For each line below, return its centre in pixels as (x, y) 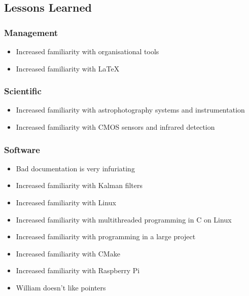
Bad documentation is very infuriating (75, 168)
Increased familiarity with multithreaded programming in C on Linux (124, 219)
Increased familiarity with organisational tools (87, 51)
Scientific (23, 91)
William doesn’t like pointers (61, 287)
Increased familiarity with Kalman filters (79, 185)
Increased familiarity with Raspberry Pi (78, 270)
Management (31, 32)
